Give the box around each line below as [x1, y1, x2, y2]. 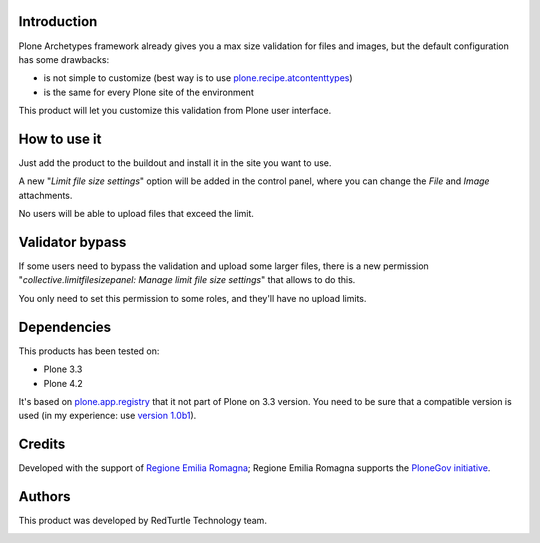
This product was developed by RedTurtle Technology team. [18, 515, 267, 527]
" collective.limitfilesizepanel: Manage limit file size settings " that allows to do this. [18, 274, 356, 286]
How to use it [18, 130, 102, 147]
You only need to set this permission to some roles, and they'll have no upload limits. [18, 292, 367, 304]
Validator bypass [18, 233, 127, 250]
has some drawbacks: [18, 53, 110, 65]
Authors [18, 488, 71, 505]
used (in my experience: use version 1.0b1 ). [18, 410, 197, 422]
